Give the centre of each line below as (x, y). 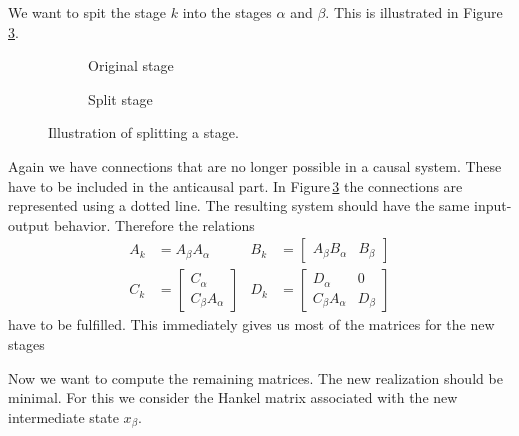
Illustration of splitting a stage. (143, 132)
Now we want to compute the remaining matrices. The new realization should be (255, 377)
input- (493, 205)
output (29, 224)
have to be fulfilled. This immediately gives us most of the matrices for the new (251, 324)
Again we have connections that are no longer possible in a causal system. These (255, 165)
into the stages (227, 12)
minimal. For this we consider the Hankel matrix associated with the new (233, 397)
